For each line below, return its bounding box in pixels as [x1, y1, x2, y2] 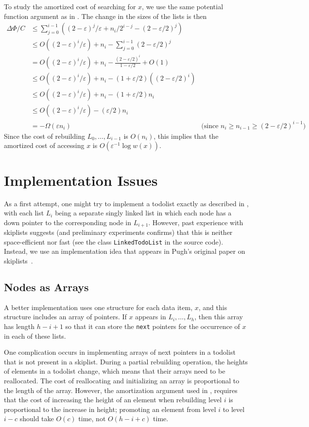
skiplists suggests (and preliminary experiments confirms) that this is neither [4, 227, 233, 237]
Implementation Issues [4, 170, 158, 190]
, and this [198, 302, 227, 312]
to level [223, 404, 245, 414]
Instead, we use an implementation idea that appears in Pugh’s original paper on [4, 246, 245, 256]
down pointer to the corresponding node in [4, 217, 131, 227]
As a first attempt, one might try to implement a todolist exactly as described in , [4, 198, 249, 208]
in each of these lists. [4, 330, 66, 341]
